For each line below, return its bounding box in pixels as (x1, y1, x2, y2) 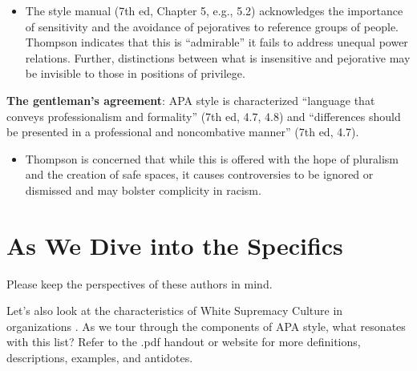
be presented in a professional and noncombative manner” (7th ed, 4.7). (6, 123, 359, 140)
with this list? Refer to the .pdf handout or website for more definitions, (6, 333, 361, 350)
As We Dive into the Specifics (6, 228, 343, 261)
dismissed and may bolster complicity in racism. (25, 181, 261, 198)
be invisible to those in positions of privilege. (25, 65, 245, 82)
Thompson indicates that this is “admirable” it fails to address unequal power (25, 34, 408, 50)
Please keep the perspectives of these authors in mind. (6, 275, 273, 292)
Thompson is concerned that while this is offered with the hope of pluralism (25, 150, 399, 167)
